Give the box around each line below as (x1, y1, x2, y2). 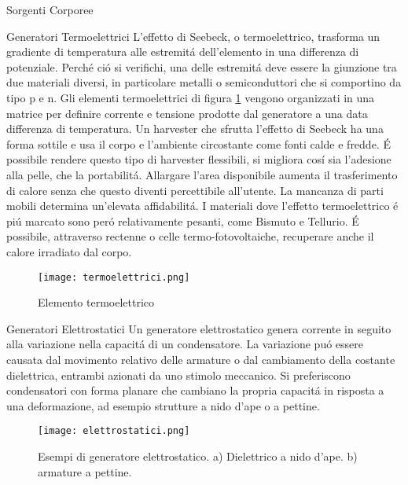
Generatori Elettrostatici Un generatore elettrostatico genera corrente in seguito (6, 320, 391, 336)
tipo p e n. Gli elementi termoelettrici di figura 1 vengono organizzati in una (6, 89, 375, 105)
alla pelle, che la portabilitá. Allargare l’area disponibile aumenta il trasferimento (6, 166, 398, 182)
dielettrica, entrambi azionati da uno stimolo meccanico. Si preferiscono (6, 366, 351, 383)
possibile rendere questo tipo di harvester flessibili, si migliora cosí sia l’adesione (6, 151, 391, 167)
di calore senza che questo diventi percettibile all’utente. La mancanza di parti (6, 182, 384, 198)
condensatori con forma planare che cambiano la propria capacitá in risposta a (6, 382, 384, 399)
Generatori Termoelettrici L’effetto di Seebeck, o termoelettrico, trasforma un (6, 28, 380, 44)
